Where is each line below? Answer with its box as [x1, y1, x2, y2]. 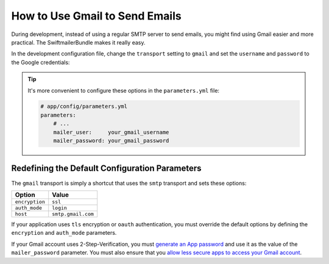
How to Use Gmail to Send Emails [11, 9, 182, 23]
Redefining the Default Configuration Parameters [11, 163, 202, 174]
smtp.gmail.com [52, 210, 94, 217]
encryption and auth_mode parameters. [11, 229, 117, 237]
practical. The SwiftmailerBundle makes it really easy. [11, 38, 146, 46]
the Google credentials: [11, 59, 70, 66]
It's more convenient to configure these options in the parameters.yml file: [27, 87, 219, 94]
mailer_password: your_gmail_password [53, 137, 169, 144]
